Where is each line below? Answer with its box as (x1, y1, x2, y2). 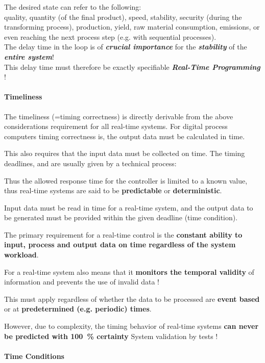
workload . (4, 249, 39, 260)
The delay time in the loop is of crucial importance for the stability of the (4, 41, 247, 52)
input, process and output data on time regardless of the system (4, 239, 236, 250)
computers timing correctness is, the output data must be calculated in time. (4, 131, 245, 141)
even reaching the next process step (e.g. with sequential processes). (4, 31, 216, 42)
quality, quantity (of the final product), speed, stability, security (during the (4, 11, 242, 22)
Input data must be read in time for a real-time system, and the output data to (4, 202, 253, 213)
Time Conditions (4, 350, 64, 361)
